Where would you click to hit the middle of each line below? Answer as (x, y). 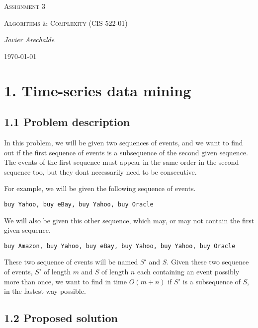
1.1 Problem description (67, 122)
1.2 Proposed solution (61, 318)
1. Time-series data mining (98, 90)
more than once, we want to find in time (65, 281)
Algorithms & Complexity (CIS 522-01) (66, 23)
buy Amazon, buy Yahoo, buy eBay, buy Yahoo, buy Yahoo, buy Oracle (120, 246)
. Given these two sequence (208, 262)
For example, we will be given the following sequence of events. (100, 188)
